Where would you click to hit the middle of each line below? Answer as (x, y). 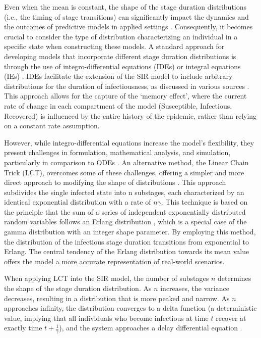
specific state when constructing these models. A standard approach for (114, 46)
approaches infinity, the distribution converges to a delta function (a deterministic (130, 308)
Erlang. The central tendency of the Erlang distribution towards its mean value (127, 251)
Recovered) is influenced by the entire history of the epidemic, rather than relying (130, 115)
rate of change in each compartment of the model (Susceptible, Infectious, (118, 105)
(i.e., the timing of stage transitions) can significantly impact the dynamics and (126, 16)
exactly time (23, 328)
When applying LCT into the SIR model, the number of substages (107, 278)
